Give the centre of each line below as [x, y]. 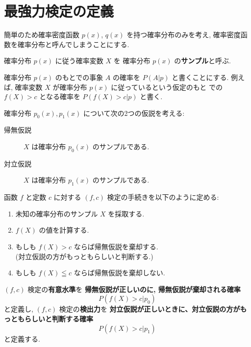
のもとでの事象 [79, 77]
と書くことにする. [200, 77]
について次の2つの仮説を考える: [134, 113]
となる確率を [60, 96]
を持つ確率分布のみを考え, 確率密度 [184, 35]
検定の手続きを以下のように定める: [163, 197]
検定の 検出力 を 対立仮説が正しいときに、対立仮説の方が [150, 309]
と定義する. [22, 338]
